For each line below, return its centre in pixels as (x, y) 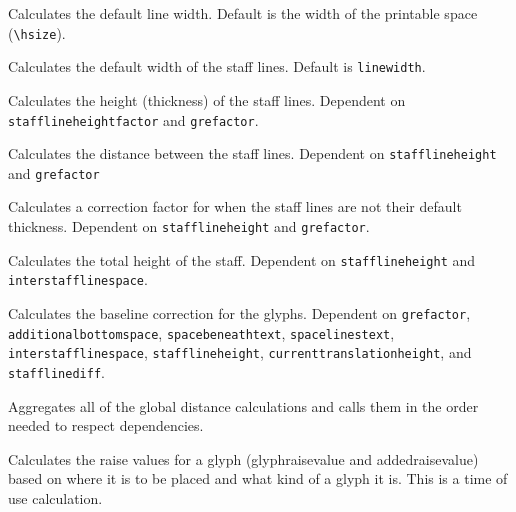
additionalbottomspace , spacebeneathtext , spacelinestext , (201, 332)
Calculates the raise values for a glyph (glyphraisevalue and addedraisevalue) (243, 458)
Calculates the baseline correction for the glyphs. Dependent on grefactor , (239, 313)
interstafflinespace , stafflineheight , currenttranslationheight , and (240, 352)
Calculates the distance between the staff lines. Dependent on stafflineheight (252, 153)
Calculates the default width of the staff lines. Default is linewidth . (217, 66)
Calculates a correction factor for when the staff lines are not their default (235, 206)
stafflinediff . (56, 372)
